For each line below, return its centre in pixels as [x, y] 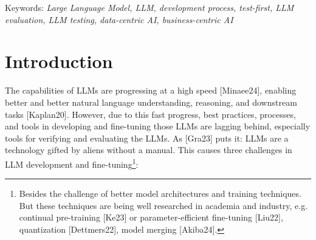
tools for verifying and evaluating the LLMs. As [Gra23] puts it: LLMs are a [147, 138]
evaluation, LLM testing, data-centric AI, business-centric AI [119, 19]
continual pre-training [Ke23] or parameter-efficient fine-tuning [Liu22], [151, 217]
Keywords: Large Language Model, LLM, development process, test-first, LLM [149, 7]
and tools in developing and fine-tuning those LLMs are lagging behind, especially [158, 126]
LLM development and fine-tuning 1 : [72, 163]
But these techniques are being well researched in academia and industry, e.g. [163, 205]
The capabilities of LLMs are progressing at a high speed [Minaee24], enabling [151, 90]
